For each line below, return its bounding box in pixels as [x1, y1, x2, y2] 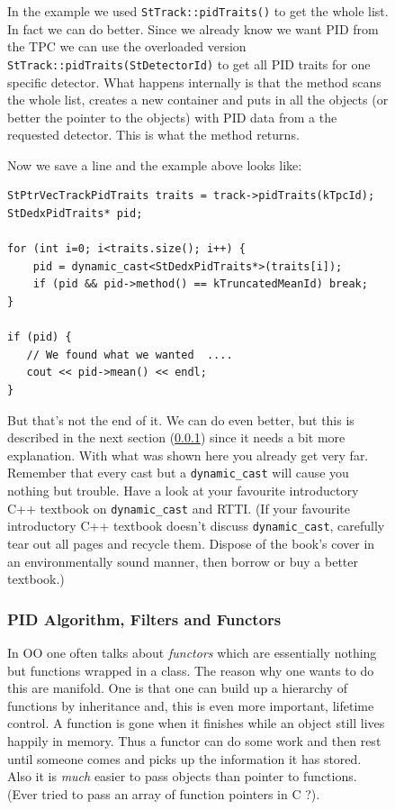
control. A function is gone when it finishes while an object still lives [7, 714, 385, 733]
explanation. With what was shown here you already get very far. [7, 445, 369, 464]
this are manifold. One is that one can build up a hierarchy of [7, 678, 347, 697]
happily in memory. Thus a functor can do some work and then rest [7, 731, 382, 750]
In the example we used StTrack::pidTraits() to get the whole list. [7, 2, 389, 20]
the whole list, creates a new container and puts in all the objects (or [7, 90, 389, 109]
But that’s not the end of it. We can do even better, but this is [7, 410, 355, 429]
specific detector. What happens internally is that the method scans [7, 72, 382, 91]
